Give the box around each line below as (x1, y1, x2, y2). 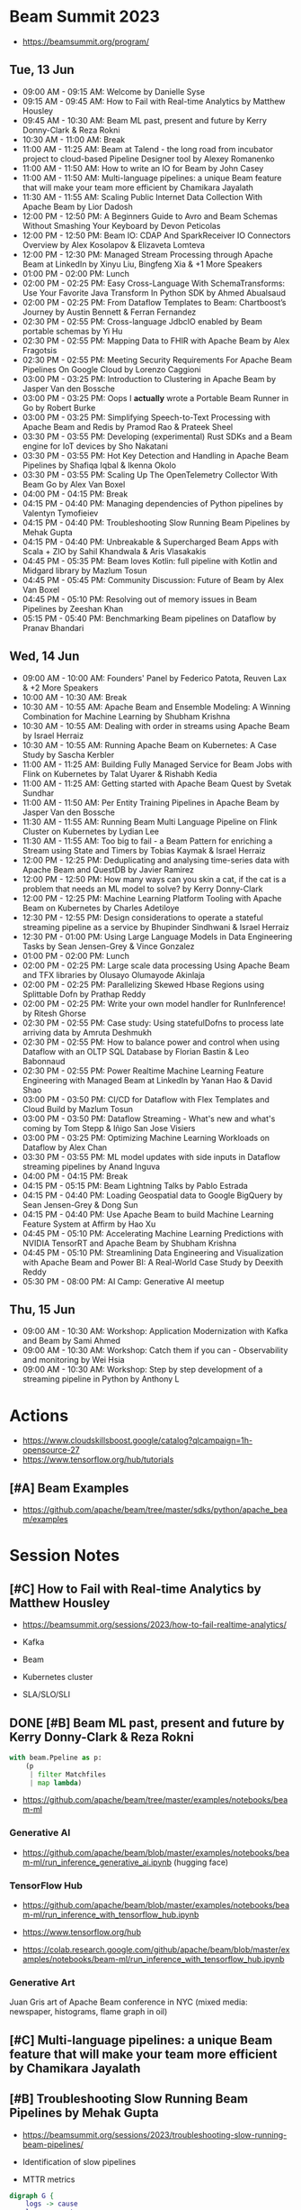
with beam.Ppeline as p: (9, 1753, 102, 1762)
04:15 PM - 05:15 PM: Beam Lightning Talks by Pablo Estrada (22, 1180, 249, 1191)
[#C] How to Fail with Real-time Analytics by (9, 1581, 262, 1596)
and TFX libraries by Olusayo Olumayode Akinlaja (22, 969, 205, 980)
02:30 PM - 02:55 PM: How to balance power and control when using (22, 1037, 280, 1047)
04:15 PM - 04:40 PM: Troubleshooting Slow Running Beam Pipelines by (22, 516, 290, 528)
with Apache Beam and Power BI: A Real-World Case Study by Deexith (22, 1256, 284, 1267)
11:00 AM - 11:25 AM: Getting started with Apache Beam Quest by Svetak (22, 778, 292, 789)
